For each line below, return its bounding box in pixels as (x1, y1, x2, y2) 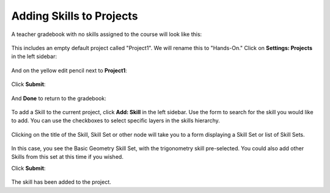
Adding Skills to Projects (11, 9, 138, 23)
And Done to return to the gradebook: (11, 95, 106, 102)
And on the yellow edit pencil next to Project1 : (11, 67, 128, 74)
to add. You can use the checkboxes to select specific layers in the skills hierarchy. (11, 117, 220, 125)
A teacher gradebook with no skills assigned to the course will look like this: (11, 31, 202, 38)
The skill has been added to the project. (11, 178, 111, 186)
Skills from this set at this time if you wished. (11, 153, 123, 161)
